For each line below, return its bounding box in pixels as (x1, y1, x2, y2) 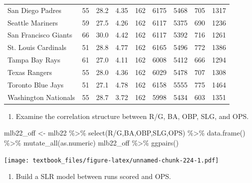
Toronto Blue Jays (7, 79, 64, 89)
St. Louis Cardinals (7, 42, 66, 52)
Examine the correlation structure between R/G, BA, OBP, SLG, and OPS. (15, 110, 249, 121)
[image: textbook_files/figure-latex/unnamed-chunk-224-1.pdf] (4, 156, 219, 164)
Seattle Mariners (7, 17, 58, 27)
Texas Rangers (7, 66, 52, 77)
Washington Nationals (7, 91, 75, 102)
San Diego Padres (7, 4, 61, 15)
